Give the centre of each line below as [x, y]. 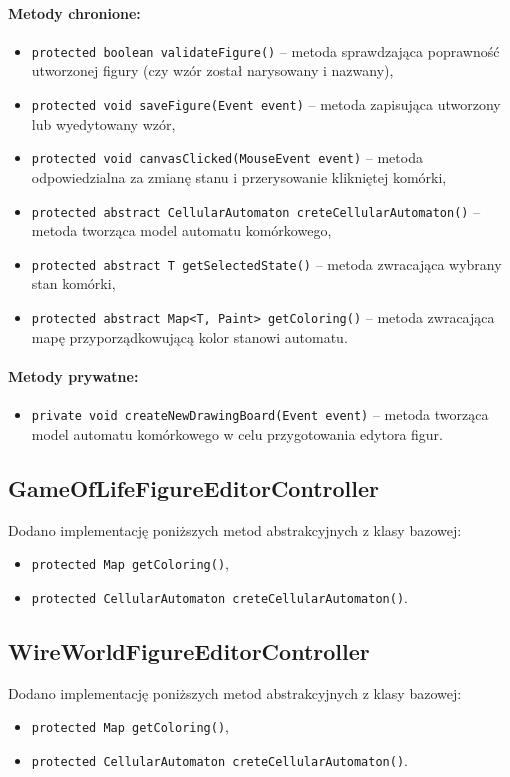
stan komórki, [73, 283]
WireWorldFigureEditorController [189, 650]
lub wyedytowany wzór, [103, 123]
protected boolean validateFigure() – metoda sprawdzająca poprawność [265, 50]
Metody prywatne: [73, 375]
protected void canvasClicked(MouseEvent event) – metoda [227, 157]
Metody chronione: [74, 12]
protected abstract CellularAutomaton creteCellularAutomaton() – [256, 210]
